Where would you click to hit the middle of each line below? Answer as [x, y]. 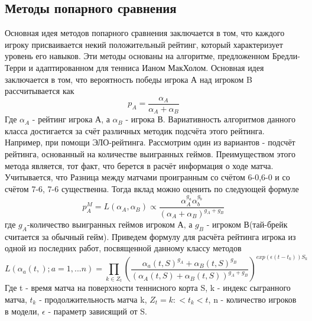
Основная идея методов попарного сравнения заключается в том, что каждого [145, 33]
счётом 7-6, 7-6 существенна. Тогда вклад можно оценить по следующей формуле [152, 188]
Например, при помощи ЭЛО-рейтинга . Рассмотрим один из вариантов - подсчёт [150, 142]
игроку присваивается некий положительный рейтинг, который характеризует [144, 44]
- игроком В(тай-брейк [247, 224]
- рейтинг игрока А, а [71, 119]
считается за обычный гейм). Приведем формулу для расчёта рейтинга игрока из [150, 236]
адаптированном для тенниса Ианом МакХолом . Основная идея [150, 67]
